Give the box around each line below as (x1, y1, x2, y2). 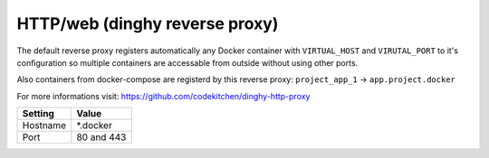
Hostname (22, 119, 67, 132)
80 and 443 (76, 131, 127, 144)
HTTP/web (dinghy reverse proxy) (16, 14, 279, 33)
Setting (22, 107, 54, 120)
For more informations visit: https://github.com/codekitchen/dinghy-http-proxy (16, 90, 311, 101)
